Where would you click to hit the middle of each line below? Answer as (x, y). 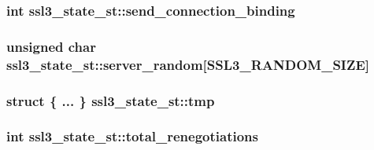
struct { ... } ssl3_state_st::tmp (111, 100)
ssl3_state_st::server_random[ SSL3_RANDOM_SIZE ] (188, 64)
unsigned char (51, 46)
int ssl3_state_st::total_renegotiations (133, 136)
